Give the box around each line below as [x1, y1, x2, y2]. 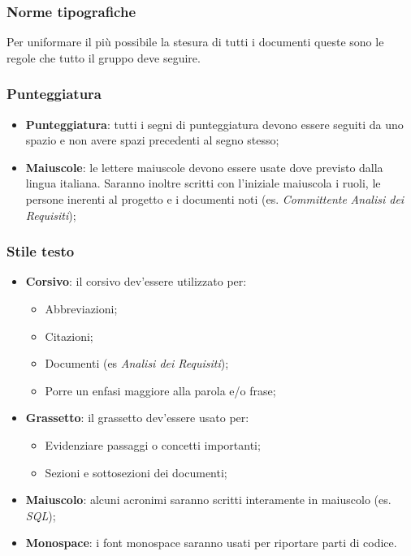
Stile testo [6, 241, 75, 261]
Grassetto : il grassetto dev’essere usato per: [25, 409, 249, 426]
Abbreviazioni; [45, 300, 118, 317]
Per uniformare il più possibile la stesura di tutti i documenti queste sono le [6, 33, 384, 50]
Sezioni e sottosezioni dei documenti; [45, 463, 227, 481]
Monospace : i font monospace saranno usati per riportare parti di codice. [25, 534, 397, 551]
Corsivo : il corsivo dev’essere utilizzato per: [25, 273, 247, 290]
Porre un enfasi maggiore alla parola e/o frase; [45, 381, 276, 399]
